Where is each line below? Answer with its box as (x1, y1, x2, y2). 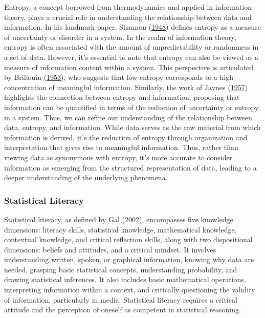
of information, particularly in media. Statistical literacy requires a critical (4, 294, 237, 305)
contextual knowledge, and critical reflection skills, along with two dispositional (4, 234, 253, 245)
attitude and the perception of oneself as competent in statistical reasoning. (4, 304, 241, 315)
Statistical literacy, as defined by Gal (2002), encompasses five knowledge (4, 214, 233, 224)
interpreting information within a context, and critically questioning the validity (4, 284, 255, 295)
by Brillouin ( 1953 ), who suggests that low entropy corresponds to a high (4, 72, 233, 82)
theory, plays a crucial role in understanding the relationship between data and (4, 11, 252, 22)
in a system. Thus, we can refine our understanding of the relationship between (4, 112, 252, 122)
